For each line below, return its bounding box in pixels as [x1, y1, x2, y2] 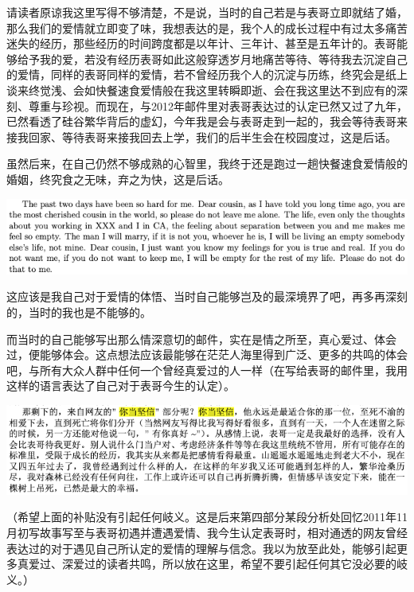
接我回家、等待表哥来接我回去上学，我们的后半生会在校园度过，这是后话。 [6, 128, 396, 145]
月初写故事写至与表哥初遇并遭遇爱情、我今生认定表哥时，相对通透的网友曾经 [6, 524, 408, 540]
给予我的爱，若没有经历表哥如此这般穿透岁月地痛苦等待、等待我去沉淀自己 [17, 50, 408, 67]
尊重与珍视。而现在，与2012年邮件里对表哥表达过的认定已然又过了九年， [28, 97, 408, 114]
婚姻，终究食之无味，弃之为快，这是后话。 [6, 170, 229, 187]
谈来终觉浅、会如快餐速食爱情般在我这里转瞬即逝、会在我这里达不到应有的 [6, 81, 396, 98]
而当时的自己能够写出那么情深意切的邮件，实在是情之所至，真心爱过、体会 [6, 330, 396, 347]
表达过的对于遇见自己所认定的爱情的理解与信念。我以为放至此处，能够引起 [6, 539, 396, 556]
